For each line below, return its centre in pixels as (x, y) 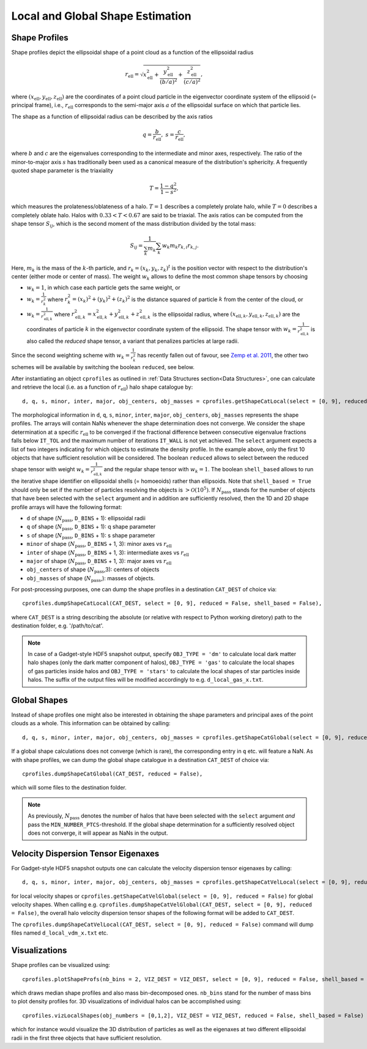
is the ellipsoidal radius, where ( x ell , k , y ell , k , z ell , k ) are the (226, 315)
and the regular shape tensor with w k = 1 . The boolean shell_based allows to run (209, 470)
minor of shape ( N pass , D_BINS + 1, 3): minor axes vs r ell (99, 545)
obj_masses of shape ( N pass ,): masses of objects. (91, 579)
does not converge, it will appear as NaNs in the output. (98, 833)
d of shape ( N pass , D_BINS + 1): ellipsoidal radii (86, 519)
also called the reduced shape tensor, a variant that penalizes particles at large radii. (133, 341)
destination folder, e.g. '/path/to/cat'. (57, 626)
